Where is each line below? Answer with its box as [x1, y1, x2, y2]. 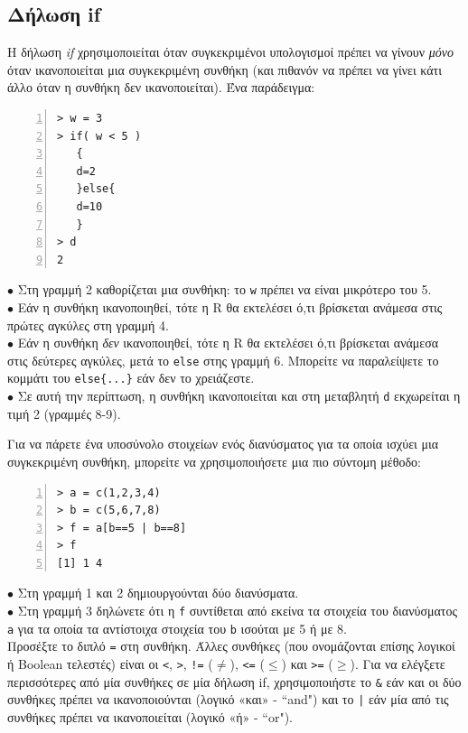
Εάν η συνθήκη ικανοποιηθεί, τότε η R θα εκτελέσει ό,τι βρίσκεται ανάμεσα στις [17, 297, 443, 316]
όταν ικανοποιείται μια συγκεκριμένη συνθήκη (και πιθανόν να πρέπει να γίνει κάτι [7, 60, 442, 79]
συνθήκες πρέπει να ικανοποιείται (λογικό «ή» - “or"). [7, 708, 293, 727]
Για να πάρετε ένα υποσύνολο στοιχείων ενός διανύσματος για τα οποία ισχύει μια [7, 434, 439, 453]
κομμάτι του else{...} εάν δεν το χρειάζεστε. [7, 368, 255, 387]
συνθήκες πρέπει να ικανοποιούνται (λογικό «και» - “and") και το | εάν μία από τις [7, 690, 449, 709]
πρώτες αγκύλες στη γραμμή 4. [7, 315, 169, 334]
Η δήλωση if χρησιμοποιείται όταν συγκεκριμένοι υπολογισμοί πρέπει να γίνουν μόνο [7, 42, 454, 61]
